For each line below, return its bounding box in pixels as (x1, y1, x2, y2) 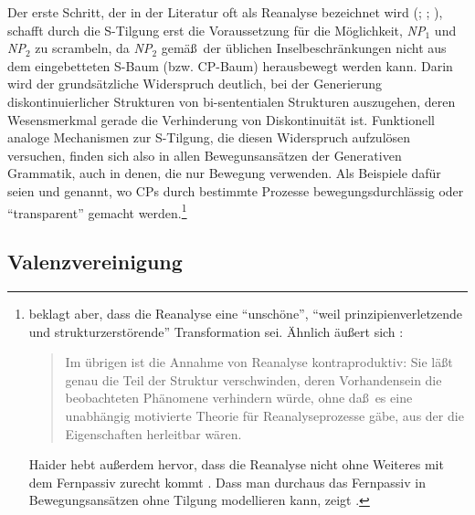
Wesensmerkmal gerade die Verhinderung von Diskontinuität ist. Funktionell (7, 110, 435, 129)
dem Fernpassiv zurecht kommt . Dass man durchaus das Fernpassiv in (28, 472, 426, 491)
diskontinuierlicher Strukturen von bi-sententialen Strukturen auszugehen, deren (7, 91, 456, 110)
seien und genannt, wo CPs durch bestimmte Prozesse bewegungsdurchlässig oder (7, 181, 464, 200)
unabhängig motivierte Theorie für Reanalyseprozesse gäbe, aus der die (65, 405, 464, 425)
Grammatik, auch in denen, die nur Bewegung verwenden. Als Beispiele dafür (7, 163, 441, 183)
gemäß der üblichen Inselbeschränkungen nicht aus (161, 38, 447, 58)
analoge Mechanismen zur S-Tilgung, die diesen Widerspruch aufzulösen (7, 128, 411, 147)
